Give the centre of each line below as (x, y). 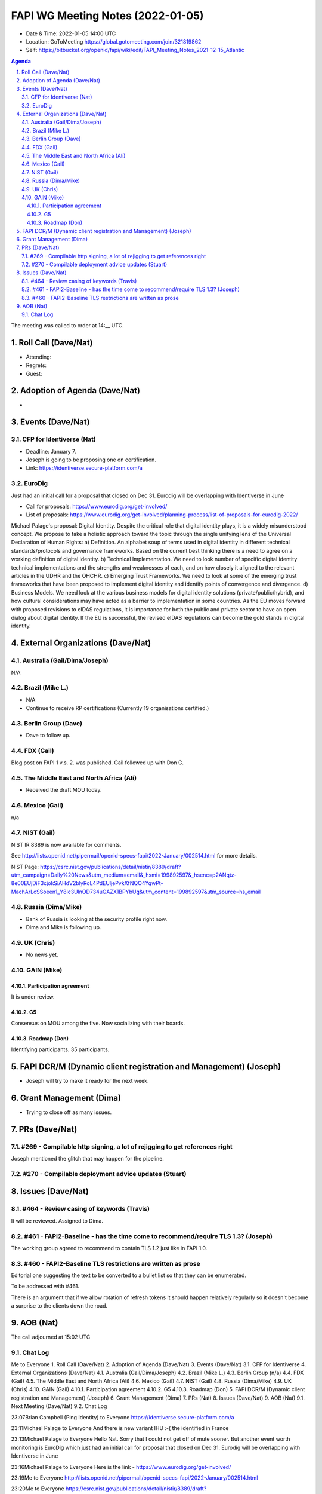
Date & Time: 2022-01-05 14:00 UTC (71, 33)
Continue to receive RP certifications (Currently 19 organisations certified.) (117, 708)
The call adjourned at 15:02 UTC (51, 1337)
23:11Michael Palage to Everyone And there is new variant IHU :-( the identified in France (120, 1428)
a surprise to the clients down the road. (59, 1306)
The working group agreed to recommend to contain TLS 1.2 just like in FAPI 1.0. (109, 1248)
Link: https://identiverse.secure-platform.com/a (84, 468)
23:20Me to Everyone (38, 1489)
